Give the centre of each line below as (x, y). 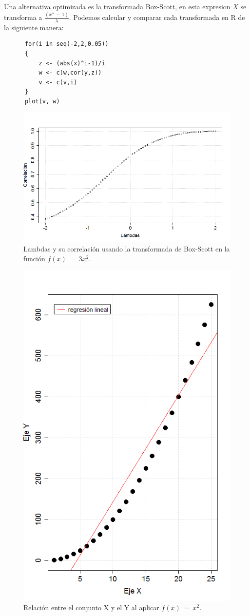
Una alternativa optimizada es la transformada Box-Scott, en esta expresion (117, 6)
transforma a (23, 17)
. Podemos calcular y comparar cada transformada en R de (157, 17)
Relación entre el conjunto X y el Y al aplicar (91, 607)
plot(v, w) (42, 101)
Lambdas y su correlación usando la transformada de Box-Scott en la (127, 249)
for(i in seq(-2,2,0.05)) (67, 44)
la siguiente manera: (34, 27)
